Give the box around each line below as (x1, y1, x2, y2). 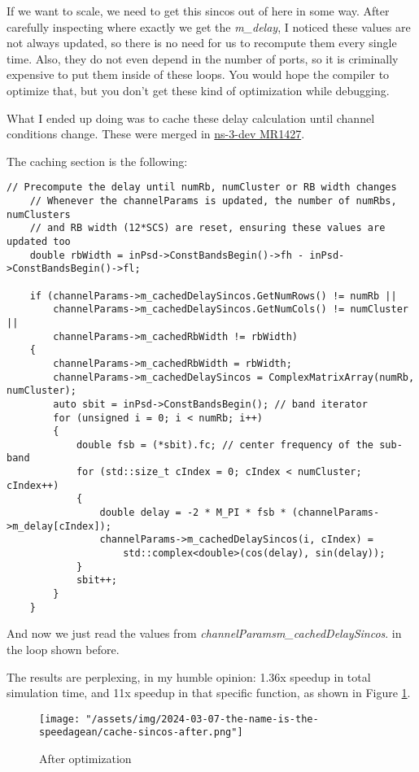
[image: (39, 713, 81, 725)
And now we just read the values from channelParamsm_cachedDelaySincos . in (7, 625, 402, 642)
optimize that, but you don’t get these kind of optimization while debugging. (7, 81, 390, 98)
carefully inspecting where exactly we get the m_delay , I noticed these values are (7, 18, 411, 35)
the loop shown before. (7, 640, 120, 657)
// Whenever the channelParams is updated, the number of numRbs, (29, 195, 397, 207)
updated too (7, 235, 71, 247)
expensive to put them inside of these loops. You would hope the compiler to (7, 66, 390, 83)
